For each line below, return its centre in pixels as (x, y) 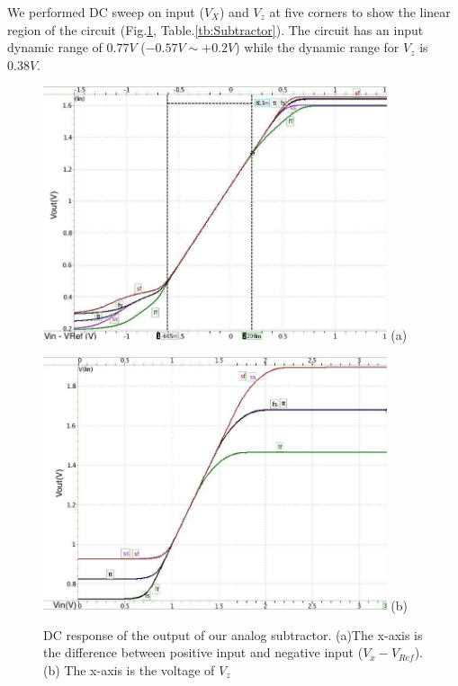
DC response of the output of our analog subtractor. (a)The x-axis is (233, 634)
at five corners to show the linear (360, 12)
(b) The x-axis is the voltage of (129, 669)
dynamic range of (55, 47)
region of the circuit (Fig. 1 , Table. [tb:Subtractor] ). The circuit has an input (216, 29)
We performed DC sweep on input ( (106, 12)
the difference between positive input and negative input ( (203, 652)
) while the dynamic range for (317, 47)
